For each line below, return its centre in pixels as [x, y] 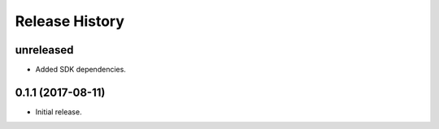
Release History [70, 21]
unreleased [44, 50]
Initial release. [59, 112]
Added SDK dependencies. [80, 70]
